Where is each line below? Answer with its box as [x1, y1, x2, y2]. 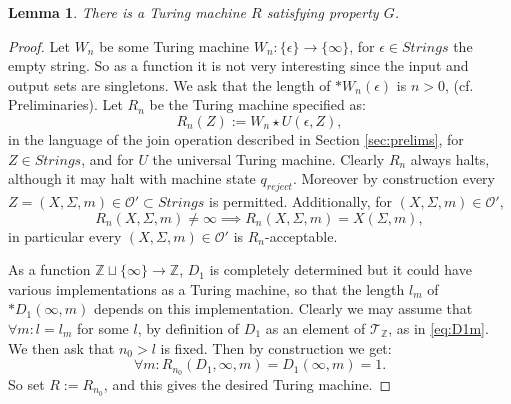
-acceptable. [265, 225, 338, 246]
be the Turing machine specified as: [149, 94, 366, 115]
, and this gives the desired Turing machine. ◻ [103, 373, 392, 394]
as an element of [265, 317, 366, 338]
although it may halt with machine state [8, 168, 256, 189]
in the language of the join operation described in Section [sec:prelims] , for [8, 128, 464, 149]
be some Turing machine [99, 35, 250, 56]
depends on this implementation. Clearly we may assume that [93, 298, 473, 319]
